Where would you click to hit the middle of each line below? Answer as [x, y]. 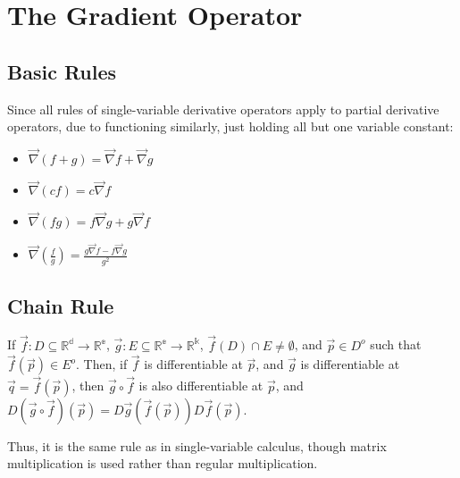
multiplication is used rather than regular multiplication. [163, 463]
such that [396, 344]
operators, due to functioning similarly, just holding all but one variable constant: [230, 126]
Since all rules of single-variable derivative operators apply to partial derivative [223, 109]
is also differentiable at [201, 386]
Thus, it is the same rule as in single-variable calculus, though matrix [197, 445]
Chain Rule [61, 305]
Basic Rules [62, 71]
